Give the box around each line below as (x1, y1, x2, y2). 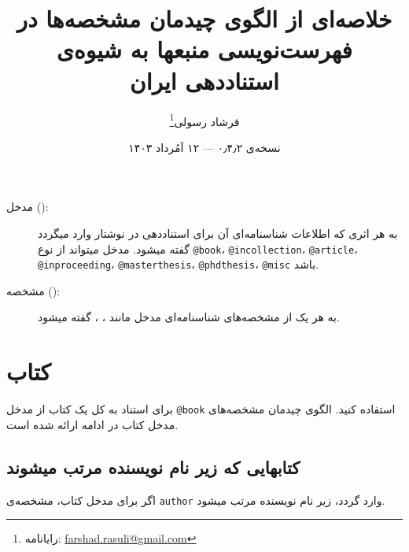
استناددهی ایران (130, 64, 279, 96)
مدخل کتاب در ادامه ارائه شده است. (6, 416, 179, 432)
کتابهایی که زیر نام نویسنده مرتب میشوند (6, 454, 300, 479)
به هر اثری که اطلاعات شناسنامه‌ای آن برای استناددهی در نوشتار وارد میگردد (38, 224, 398, 241)
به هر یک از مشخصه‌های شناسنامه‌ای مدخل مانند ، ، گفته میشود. (38, 309, 340, 325)
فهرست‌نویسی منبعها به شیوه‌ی (57, 33, 352, 65)
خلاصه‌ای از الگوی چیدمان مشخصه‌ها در (17, 2, 392, 35)
